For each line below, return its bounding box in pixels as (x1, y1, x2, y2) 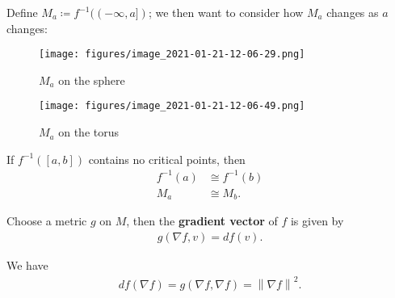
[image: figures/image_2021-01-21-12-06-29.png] (39, 48, 305, 61)
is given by (290, 212, 344, 229)
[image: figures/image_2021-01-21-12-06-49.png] (39, 100, 305, 112)
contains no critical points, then (88, 150, 246, 167)
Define (6, 4, 38, 20)
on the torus (58, 124, 120, 141)
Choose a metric (6, 212, 87, 229)
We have (6, 256, 48, 273)
